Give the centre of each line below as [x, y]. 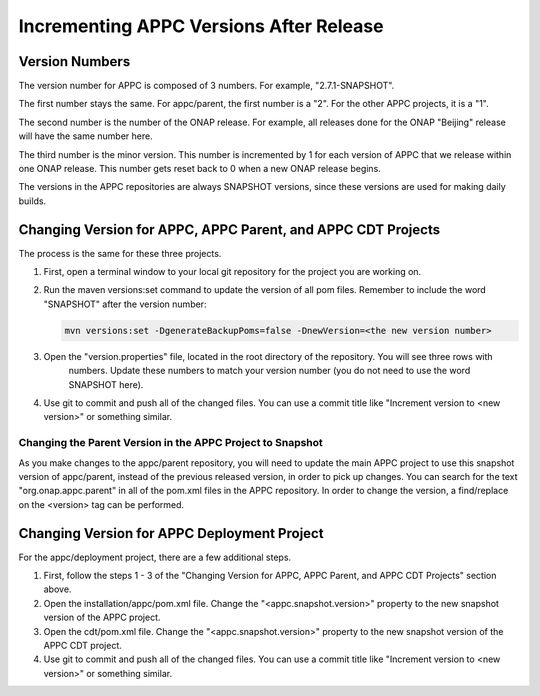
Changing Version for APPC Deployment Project [171, 533]
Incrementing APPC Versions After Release [201, 26]
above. [57, 589]
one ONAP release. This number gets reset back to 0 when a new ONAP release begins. [200, 169]
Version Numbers [74, 61]
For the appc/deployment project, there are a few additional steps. [155, 557]
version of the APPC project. [102, 617]
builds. [32, 201]
